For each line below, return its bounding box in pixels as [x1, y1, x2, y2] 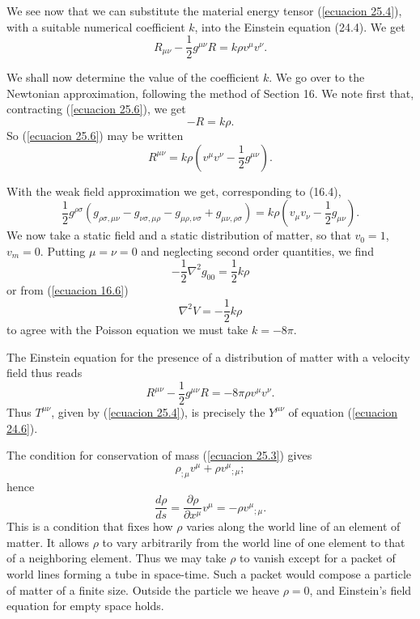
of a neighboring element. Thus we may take [6, 549, 227, 566]
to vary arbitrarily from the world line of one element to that [102, 533, 405, 550]
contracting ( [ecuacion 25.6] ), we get [6, 100, 186, 117]
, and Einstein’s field [309, 581, 412, 598]
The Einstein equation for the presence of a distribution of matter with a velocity [6, 348, 410, 365]
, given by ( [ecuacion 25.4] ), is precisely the [51, 403, 265, 420]
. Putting [40, 242, 86, 259]
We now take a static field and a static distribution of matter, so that [6, 227, 351, 244]
